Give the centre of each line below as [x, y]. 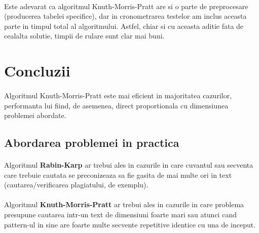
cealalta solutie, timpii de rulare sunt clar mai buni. [84, 36]
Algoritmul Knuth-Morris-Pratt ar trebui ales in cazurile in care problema [124, 204]
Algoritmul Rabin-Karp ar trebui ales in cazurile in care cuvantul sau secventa [129, 165]
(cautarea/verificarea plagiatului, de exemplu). [76, 185]
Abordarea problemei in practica [92, 143]
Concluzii [37, 71]
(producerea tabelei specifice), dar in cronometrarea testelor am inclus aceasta [125, 16]
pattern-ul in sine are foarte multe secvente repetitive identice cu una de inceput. [130, 224]
